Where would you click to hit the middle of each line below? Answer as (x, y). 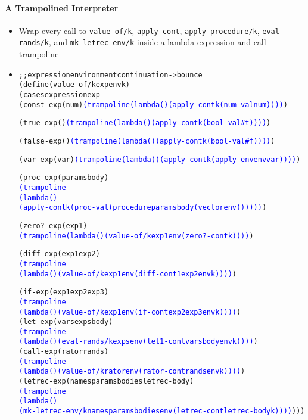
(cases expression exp (59, 95)
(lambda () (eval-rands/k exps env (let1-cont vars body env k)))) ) (138, 342)
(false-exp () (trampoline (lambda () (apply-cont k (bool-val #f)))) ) (147, 141)
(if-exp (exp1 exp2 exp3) (64, 292)
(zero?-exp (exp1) (53, 225)
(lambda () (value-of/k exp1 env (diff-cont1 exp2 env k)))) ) (127, 274)
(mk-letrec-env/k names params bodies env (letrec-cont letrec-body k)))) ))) (162, 411)
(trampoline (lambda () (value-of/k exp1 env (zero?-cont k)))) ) (136, 236)
